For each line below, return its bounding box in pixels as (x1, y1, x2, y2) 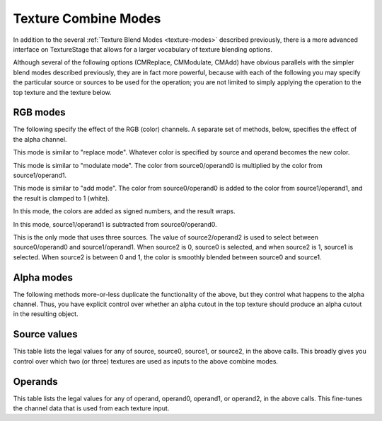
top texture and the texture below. (13, 88, 112, 96)
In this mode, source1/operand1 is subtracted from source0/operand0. (13, 220, 217, 228)
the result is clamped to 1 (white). (13, 193, 110, 202)
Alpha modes (13, 271, 74, 284)
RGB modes (13, 106, 66, 118)
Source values (13, 328, 78, 340)
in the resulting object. (13, 310, 79, 318)
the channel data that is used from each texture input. (13, 404, 170, 412)
